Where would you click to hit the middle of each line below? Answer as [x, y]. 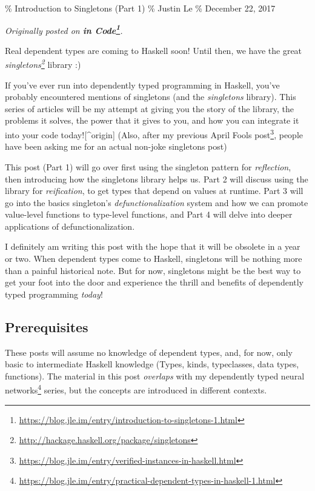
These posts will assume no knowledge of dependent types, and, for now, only [149, 352]
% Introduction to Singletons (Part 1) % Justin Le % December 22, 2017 [140, 8]
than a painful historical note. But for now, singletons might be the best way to [153, 270]
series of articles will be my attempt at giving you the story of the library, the [149, 108]
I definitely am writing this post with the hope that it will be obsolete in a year [153, 246]
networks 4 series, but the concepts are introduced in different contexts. [136, 389]
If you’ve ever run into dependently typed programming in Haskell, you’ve [142, 85]
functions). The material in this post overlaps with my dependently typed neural [155, 376]
